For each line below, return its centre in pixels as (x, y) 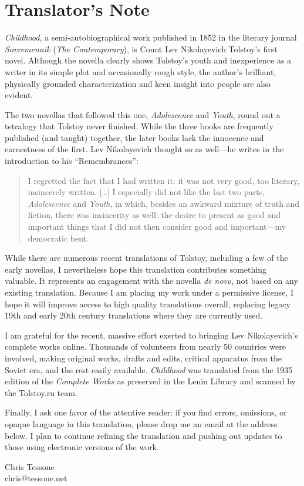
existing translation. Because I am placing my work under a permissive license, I (149, 292)
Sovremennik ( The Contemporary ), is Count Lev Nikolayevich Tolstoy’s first (141, 48)
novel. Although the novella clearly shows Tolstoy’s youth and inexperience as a (148, 60)
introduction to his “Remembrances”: (72, 161)
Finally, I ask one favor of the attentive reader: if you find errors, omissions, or (146, 412)
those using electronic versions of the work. (82, 447)
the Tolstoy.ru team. (41, 392)
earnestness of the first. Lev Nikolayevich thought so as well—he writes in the (144, 149)
